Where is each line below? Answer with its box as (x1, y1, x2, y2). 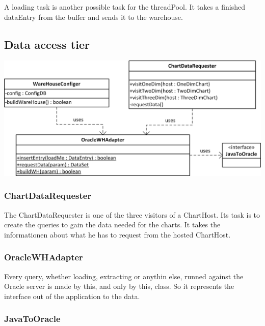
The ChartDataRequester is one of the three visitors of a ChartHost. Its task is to (4, 209, 260, 220)
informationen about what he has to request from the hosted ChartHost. (4, 229, 231, 240)
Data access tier (4, 36, 90, 52)
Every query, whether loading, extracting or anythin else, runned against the (4, 271, 244, 281)
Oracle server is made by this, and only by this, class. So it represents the (4, 281, 234, 291)
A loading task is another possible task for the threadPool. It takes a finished (4, 2, 245, 12)
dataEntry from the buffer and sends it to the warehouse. (4, 11, 183, 22)
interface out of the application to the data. (4, 290, 140, 301)
